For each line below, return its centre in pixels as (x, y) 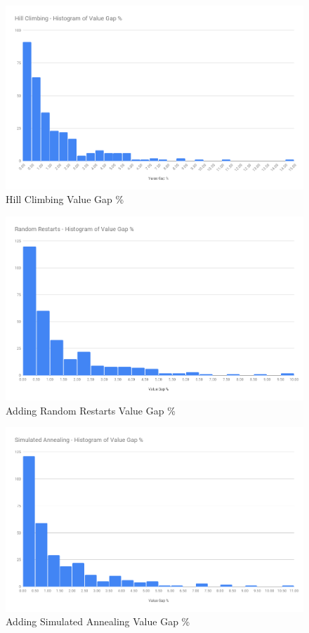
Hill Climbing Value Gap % (65, 199)
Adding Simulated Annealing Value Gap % (98, 621)
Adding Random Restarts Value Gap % (91, 410)
